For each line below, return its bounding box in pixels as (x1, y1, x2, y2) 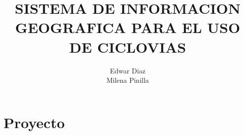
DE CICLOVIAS (69, 36, 186, 57)
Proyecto (3, 112, 65, 132)
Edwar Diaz (110, 65, 145, 75)
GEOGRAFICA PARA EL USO (15, 17, 241, 37)
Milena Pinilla (106, 75, 149, 85)
